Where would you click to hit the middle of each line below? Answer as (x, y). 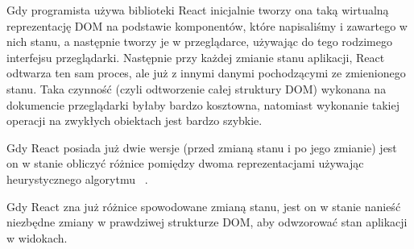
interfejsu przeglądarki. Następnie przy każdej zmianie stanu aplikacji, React (196, 57)
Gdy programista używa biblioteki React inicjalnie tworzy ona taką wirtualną (198, 10)
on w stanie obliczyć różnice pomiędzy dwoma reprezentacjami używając (185, 163)
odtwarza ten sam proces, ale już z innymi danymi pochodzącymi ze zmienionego (206, 73)
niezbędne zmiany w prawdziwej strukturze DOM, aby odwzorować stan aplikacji (207, 222)
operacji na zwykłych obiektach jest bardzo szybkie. (135, 120)
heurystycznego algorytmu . (77, 178)
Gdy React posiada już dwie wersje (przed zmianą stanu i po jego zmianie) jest (202, 147)
